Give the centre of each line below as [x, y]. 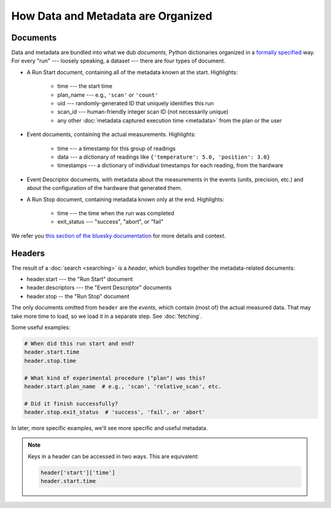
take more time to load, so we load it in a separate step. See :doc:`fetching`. [107, 316]
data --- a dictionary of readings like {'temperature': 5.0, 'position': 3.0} [164, 157]
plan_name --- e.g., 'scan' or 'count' [108, 94]
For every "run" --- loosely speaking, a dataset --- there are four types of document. [119, 61]
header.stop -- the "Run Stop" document [78, 296]
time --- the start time [85, 86]
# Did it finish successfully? [71, 404]
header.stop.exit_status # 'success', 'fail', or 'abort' [115, 412]
